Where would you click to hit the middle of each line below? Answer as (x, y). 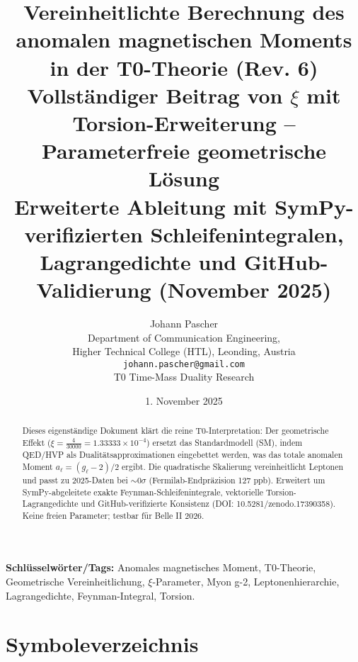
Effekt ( (36, 443)
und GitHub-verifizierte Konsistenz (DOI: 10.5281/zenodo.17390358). (208, 504)
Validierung (94, 290)
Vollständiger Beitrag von (155, 95)
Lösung (184, 178)
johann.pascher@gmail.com (184, 364)
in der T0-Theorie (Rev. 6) (184, 67)
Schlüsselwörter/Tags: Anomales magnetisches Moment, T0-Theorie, (161, 567)
